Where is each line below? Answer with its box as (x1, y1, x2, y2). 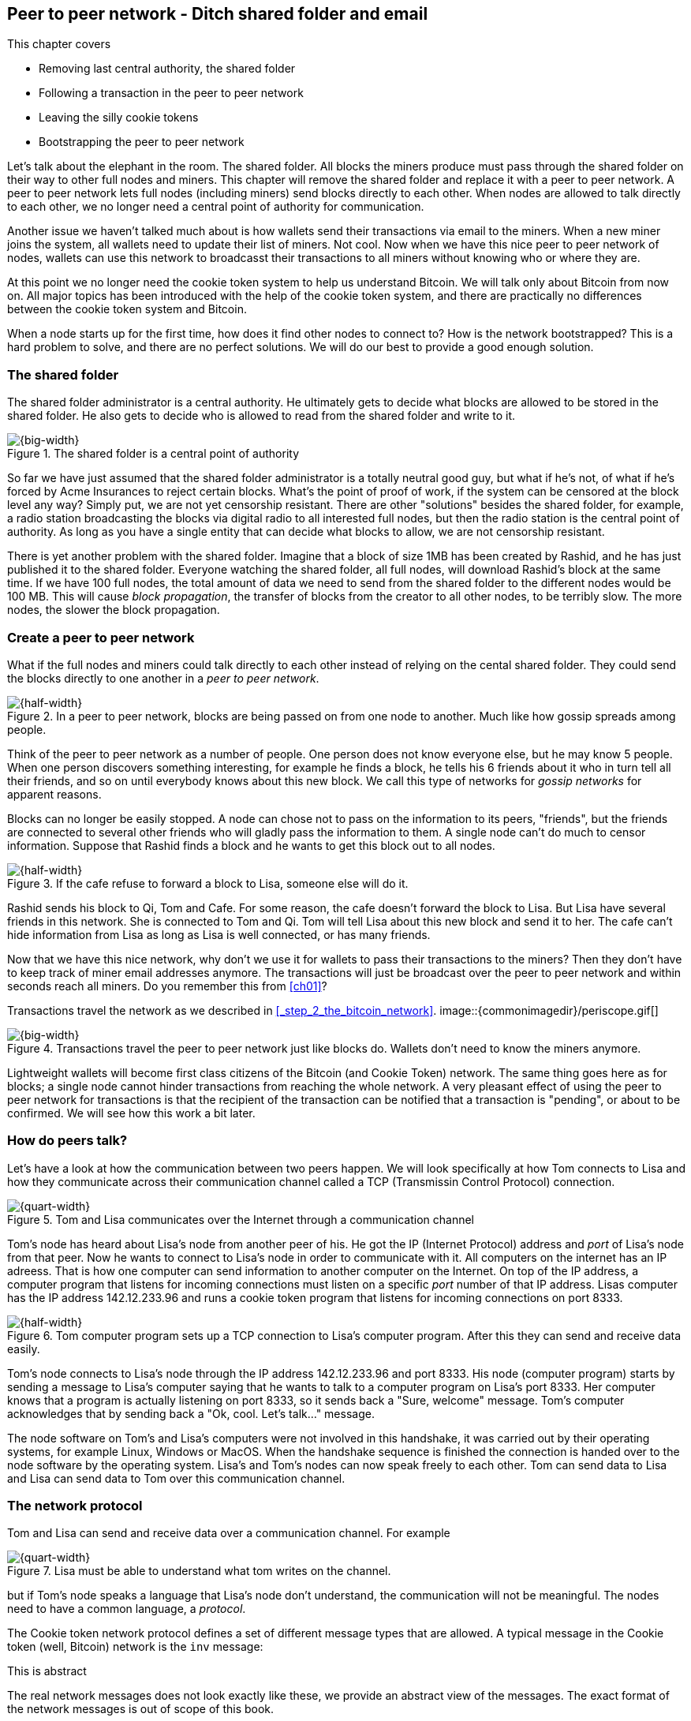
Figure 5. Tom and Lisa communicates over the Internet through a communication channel (7, 1212, 474, 1226)
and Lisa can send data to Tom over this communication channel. (7, 1471, 345, 1485)
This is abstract (7, 1664, 87, 1678)
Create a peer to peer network (7, 629, 195, 645)
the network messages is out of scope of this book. (7, 1702, 275, 1716)
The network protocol (7, 1498, 143, 1514)
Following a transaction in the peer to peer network (39, 86, 304, 100)
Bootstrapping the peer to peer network (39, 135, 245, 149)
